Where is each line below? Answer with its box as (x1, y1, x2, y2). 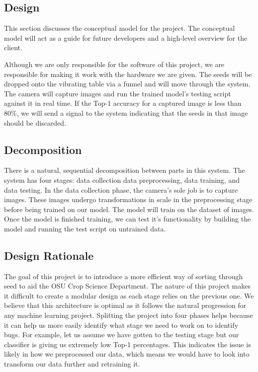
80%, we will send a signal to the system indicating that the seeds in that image (4, 107, 248, 118)
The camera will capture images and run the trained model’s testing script (4, 88, 231, 98)
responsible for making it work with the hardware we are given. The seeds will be (4, 69, 252, 79)
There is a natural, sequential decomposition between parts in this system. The (4, 165, 245, 175)
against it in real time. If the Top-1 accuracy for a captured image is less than (4, 98, 242, 108)
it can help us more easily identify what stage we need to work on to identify (4, 319, 238, 330)
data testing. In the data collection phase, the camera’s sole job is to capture (4, 184, 238, 195)
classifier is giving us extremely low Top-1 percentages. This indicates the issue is (4, 339, 251, 349)
